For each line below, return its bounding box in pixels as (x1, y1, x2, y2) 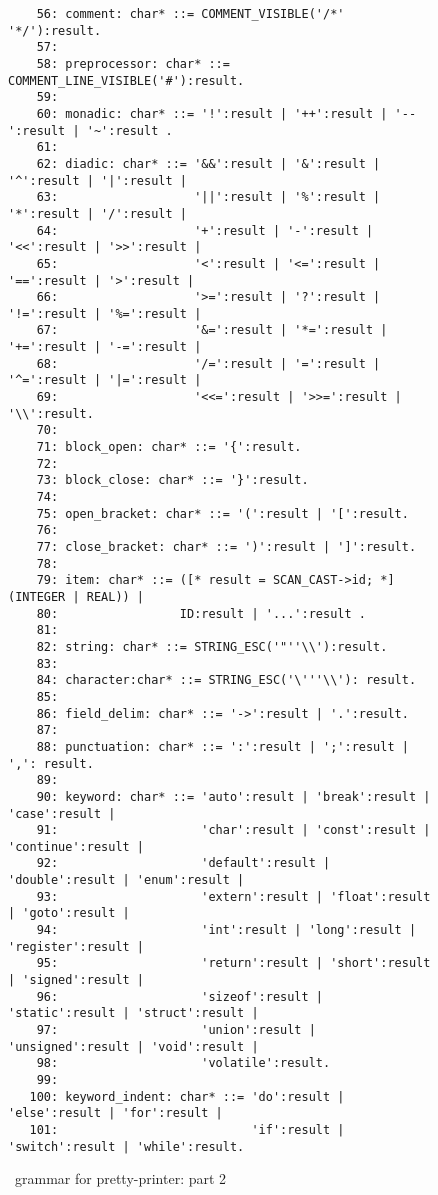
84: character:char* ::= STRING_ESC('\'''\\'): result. (36, 673, 417, 688)
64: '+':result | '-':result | (36, 223, 374, 238)
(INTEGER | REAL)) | (8, 589, 145, 604)
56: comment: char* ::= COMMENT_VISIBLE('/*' (36, 7, 345, 21)
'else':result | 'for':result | (8, 1106, 223, 1121)
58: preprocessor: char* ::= (36, 56, 230, 71)
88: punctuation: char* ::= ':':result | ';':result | (36, 739, 409, 754)
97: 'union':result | (36, 1023, 316, 1038)
